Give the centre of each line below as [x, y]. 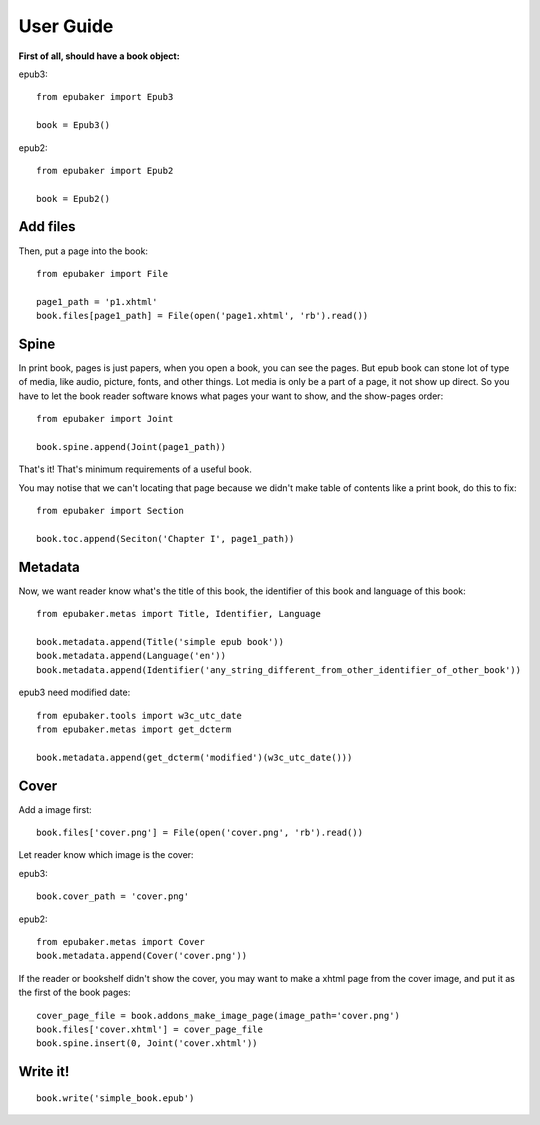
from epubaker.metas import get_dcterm [134, 729]
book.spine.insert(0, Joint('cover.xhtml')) [147, 1043]
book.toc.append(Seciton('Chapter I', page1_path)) [165, 538]
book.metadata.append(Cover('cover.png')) [142, 956]
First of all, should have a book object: [99, 56]
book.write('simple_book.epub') [115, 1098]
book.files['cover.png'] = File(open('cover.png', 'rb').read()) [200, 833]
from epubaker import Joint [105, 419]
